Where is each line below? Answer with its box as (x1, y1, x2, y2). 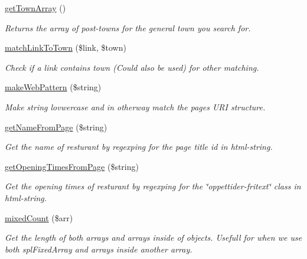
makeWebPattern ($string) (5, 81, 102, 93)
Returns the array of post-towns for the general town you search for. (5, 21, 251, 34)
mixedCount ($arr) (5, 211, 73, 224)
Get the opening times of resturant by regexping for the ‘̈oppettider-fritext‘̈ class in (5, 180, 301, 192)
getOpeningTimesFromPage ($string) (5, 160, 139, 172)
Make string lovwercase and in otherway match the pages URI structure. (5, 100, 266, 113)
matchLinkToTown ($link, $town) (5, 41, 126, 54)
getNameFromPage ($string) (5, 120, 107, 133)
